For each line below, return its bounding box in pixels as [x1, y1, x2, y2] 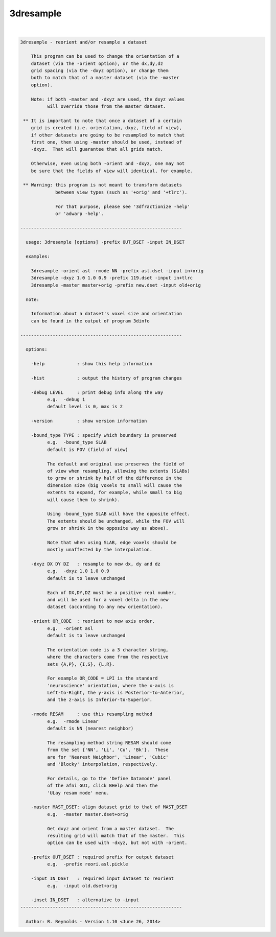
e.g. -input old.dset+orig [47, 883, 118, 888]
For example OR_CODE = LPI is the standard [47, 675, 158, 682]
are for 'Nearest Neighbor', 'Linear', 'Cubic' [47, 754, 169, 760]
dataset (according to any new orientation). [47, 604, 164, 610]
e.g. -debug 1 [47, 396, 85, 403]
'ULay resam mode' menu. [47, 790, 109, 795]
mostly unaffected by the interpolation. [47, 547, 153, 553]
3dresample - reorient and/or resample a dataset [20, 39, 147, 45]
